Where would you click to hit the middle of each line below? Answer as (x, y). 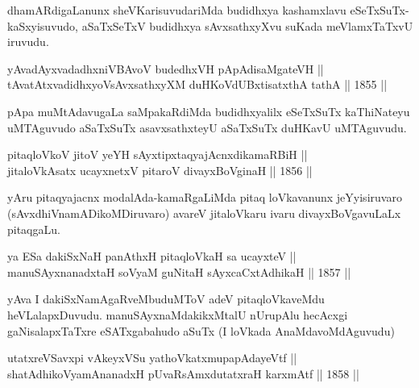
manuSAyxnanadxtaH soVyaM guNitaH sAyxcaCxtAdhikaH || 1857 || (179, 271)
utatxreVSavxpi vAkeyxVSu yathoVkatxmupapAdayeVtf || (152, 358)
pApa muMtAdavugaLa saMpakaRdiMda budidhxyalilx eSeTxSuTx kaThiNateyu (209, 111)
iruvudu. (28, 42)
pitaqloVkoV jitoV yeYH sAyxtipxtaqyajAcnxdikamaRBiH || (158, 154)
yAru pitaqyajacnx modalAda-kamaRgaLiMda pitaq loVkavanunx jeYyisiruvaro (205, 197)
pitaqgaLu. (34, 229)
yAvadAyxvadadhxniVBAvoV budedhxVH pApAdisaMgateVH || (166, 68)
